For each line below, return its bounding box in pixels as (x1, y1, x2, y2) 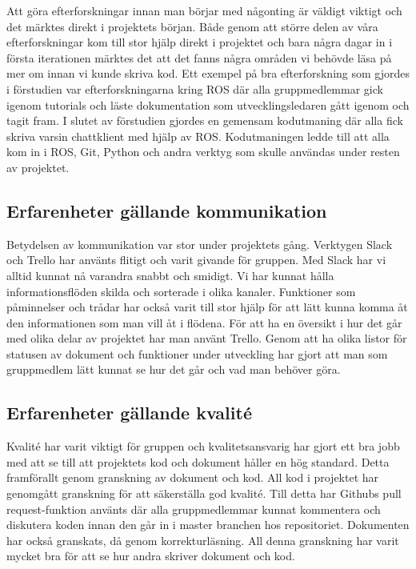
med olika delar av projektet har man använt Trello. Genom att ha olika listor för (6, 330, 407, 347)
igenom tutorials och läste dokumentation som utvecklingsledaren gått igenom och (6, 96, 410, 113)
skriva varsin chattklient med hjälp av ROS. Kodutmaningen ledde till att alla (6, 127, 390, 144)
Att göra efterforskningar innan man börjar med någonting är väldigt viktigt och (6, 2, 402, 18)
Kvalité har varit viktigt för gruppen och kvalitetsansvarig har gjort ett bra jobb (6, 438, 400, 455)
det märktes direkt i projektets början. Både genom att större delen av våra (6, 18, 378, 34)
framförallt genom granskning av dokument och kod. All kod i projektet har (6, 469, 379, 486)
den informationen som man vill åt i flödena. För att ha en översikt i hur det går (6, 314, 402, 331)
